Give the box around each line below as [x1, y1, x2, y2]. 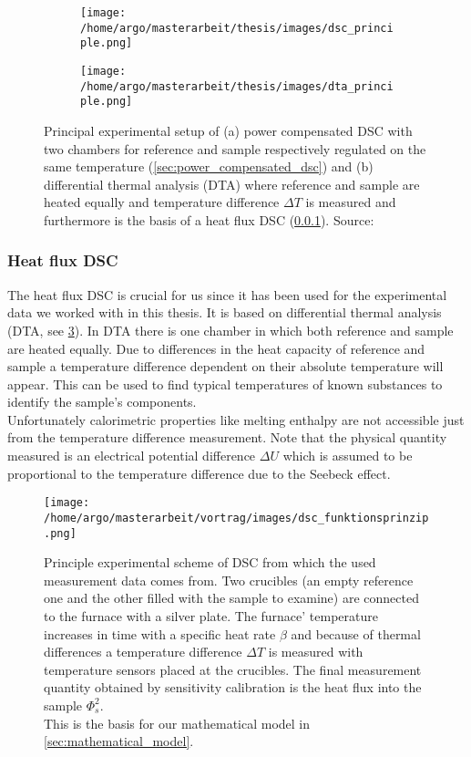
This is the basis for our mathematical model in [44, 713, 311, 732]
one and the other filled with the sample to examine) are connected [44, 588, 419, 607]
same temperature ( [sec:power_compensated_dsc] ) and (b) [44, 157, 374, 176]
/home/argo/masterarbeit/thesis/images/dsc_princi [80, 21, 394, 35]
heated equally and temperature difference [44, 192, 280, 212]
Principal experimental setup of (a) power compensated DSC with [44, 120, 413, 140]
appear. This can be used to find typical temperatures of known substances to [7, 374, 443, 393]
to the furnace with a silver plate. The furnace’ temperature [44, 607, 378, 625]
